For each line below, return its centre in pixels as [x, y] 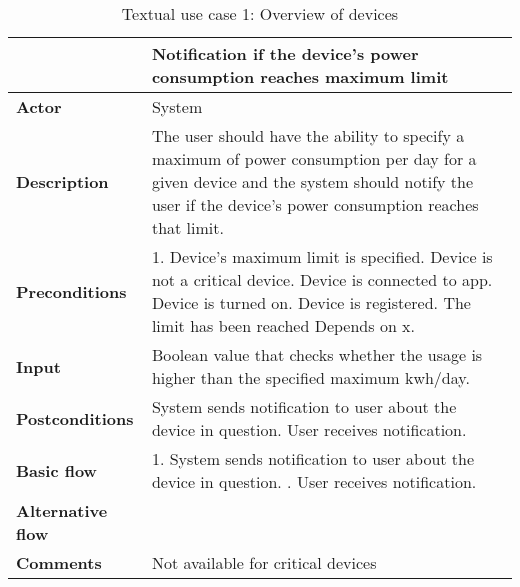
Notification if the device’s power [285, 53]
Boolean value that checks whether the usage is [317, 354]
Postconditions [75, 418]
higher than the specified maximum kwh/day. [310, 377]
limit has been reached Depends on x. [283, 325]
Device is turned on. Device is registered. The [311, 302]
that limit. [187, 227]
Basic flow [56, 470]
